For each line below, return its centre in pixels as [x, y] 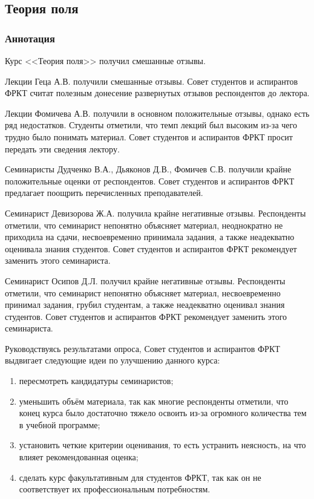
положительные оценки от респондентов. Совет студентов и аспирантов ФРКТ [150, 181]
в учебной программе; [60, 424]
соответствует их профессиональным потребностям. [115, 489]
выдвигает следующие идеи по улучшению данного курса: [113, 360]
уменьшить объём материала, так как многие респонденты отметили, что [154, 401]
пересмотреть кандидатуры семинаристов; [96, 381]
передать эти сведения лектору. [62, 148]
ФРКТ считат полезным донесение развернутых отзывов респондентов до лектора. [157, 93]
